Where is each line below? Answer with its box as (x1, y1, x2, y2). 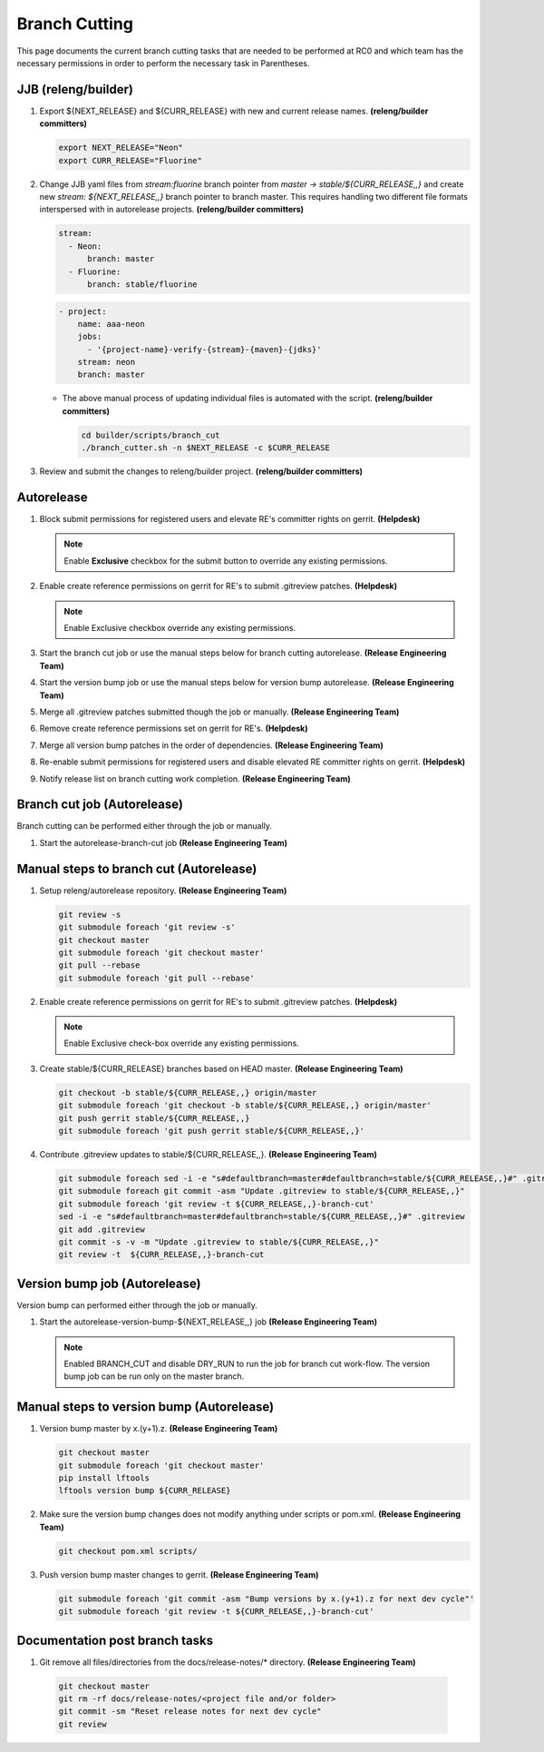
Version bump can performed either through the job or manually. (16, 1299, 258, 1311)
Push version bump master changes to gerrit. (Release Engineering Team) (39, 1569, 319, 1580)
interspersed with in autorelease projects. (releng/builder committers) (39, 204, 304, 215)
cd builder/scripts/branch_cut (81, 429, 221, 440)
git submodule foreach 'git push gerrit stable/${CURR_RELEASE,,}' (58, 1126, 365, 1137)
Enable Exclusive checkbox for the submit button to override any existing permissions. (63, 555, 388, 566)
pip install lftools (58, 1473, 150, 1483)
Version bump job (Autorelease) (16, 1275, 201, 1291)
